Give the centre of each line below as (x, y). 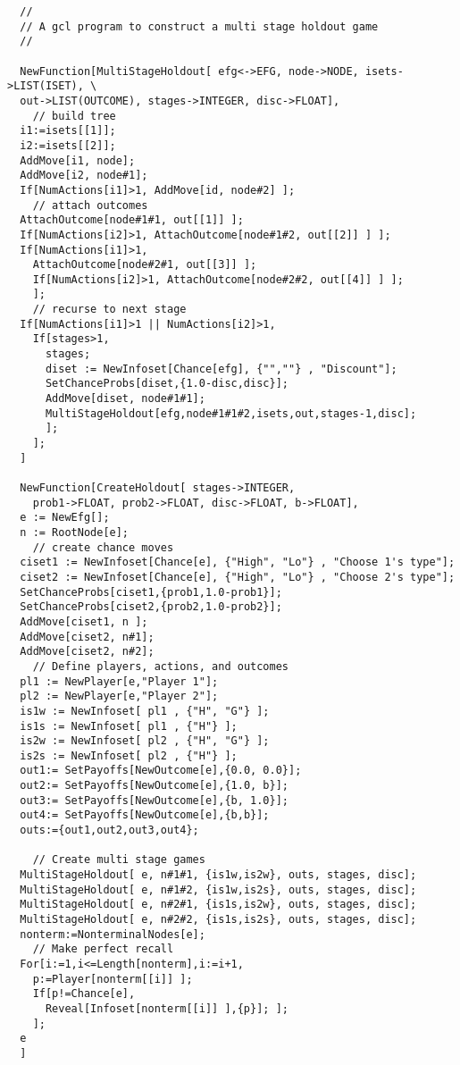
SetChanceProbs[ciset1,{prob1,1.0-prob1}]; (151, 592)
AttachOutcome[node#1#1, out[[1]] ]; (132, 220)
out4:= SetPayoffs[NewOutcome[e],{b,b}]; (145, 815)
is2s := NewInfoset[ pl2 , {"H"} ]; (129, 755)
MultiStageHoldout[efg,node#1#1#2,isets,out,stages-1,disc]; (231, 413)
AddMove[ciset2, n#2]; (87, 652)
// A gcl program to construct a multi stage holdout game (199, 26)
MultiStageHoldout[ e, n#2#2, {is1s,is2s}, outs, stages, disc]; (218, 920)
